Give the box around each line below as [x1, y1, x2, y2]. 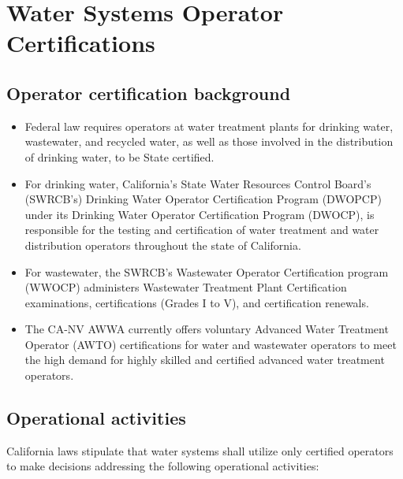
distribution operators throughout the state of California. [24, 236, 301, 253]
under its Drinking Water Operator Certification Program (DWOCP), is [24, 206, 375, 222]
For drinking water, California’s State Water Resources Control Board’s [24, 175, 371, 191]
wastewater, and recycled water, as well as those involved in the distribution [24, 133, 394, 150]
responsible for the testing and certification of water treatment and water [24, 221, 379, 238]
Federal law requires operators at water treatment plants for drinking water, [24, 117, 394, 134]
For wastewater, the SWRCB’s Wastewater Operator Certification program [24, 263, 389, 280]
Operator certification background [6, 80, 291, 105]
